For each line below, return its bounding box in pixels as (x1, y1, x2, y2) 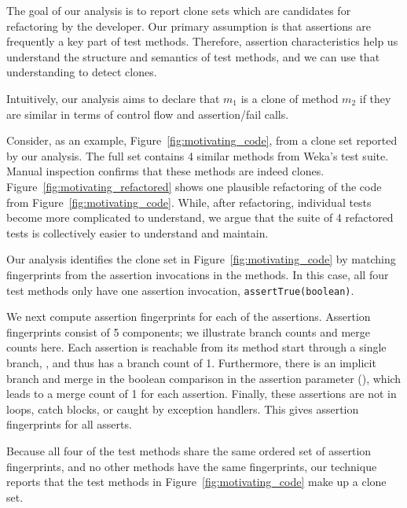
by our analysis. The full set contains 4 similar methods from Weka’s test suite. (6, 147, 389, 164)
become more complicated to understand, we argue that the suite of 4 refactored (6, 209, 394, 226)
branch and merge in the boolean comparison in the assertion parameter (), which (6, 370, 401, 386)
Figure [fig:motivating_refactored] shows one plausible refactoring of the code (6, 178, 382, 194)
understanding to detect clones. (6, 64, 157, 80)
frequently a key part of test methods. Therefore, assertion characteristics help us (6, 33, 398, 50)
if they (359, 90, 391, 106)
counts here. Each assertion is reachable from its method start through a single (6, 339, 387, 355)
